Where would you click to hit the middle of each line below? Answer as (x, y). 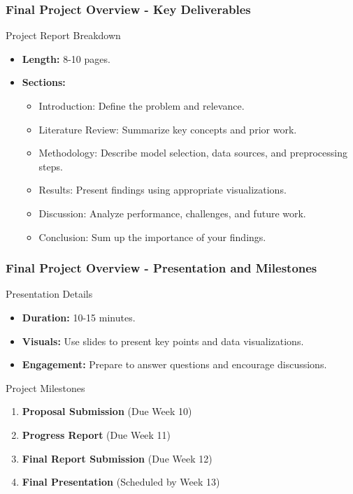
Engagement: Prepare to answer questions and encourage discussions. (174, 364)
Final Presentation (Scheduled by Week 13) (121, 482)
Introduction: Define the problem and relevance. (142, 106)
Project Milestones (45, 387)
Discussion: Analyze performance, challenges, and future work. (172, 213)
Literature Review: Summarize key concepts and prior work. (168, 129)
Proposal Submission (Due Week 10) (107, 411)
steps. (51, 166)
